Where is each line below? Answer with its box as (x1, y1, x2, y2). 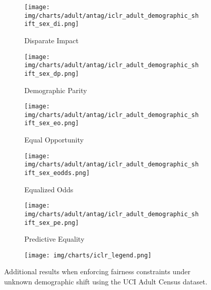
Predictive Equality (24, 234, 85, 244)
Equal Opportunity (24, 134, 84, 145)
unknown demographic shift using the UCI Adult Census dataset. (4, 276, 207, 287)
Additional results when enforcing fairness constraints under (4, 266, 191, 277)
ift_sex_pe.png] (24, 219, 79, 226)
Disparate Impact (24, 35, 79, 45)
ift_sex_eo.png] (24, 120, 79, 127)
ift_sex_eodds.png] (24, 169, 90, 177)
